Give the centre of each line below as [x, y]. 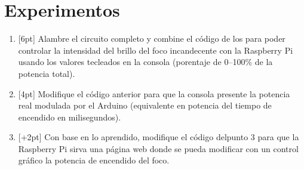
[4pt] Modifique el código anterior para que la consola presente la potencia [154, 93]
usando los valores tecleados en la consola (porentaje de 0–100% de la [145, 62]
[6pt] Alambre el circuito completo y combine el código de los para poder [152, 38]
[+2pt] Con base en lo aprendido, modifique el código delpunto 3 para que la [159, 137]
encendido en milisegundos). [70, 117]
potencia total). [47, 73]
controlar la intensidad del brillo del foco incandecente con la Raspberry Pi [156, 50]
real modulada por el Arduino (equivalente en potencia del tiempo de [145, 105]
